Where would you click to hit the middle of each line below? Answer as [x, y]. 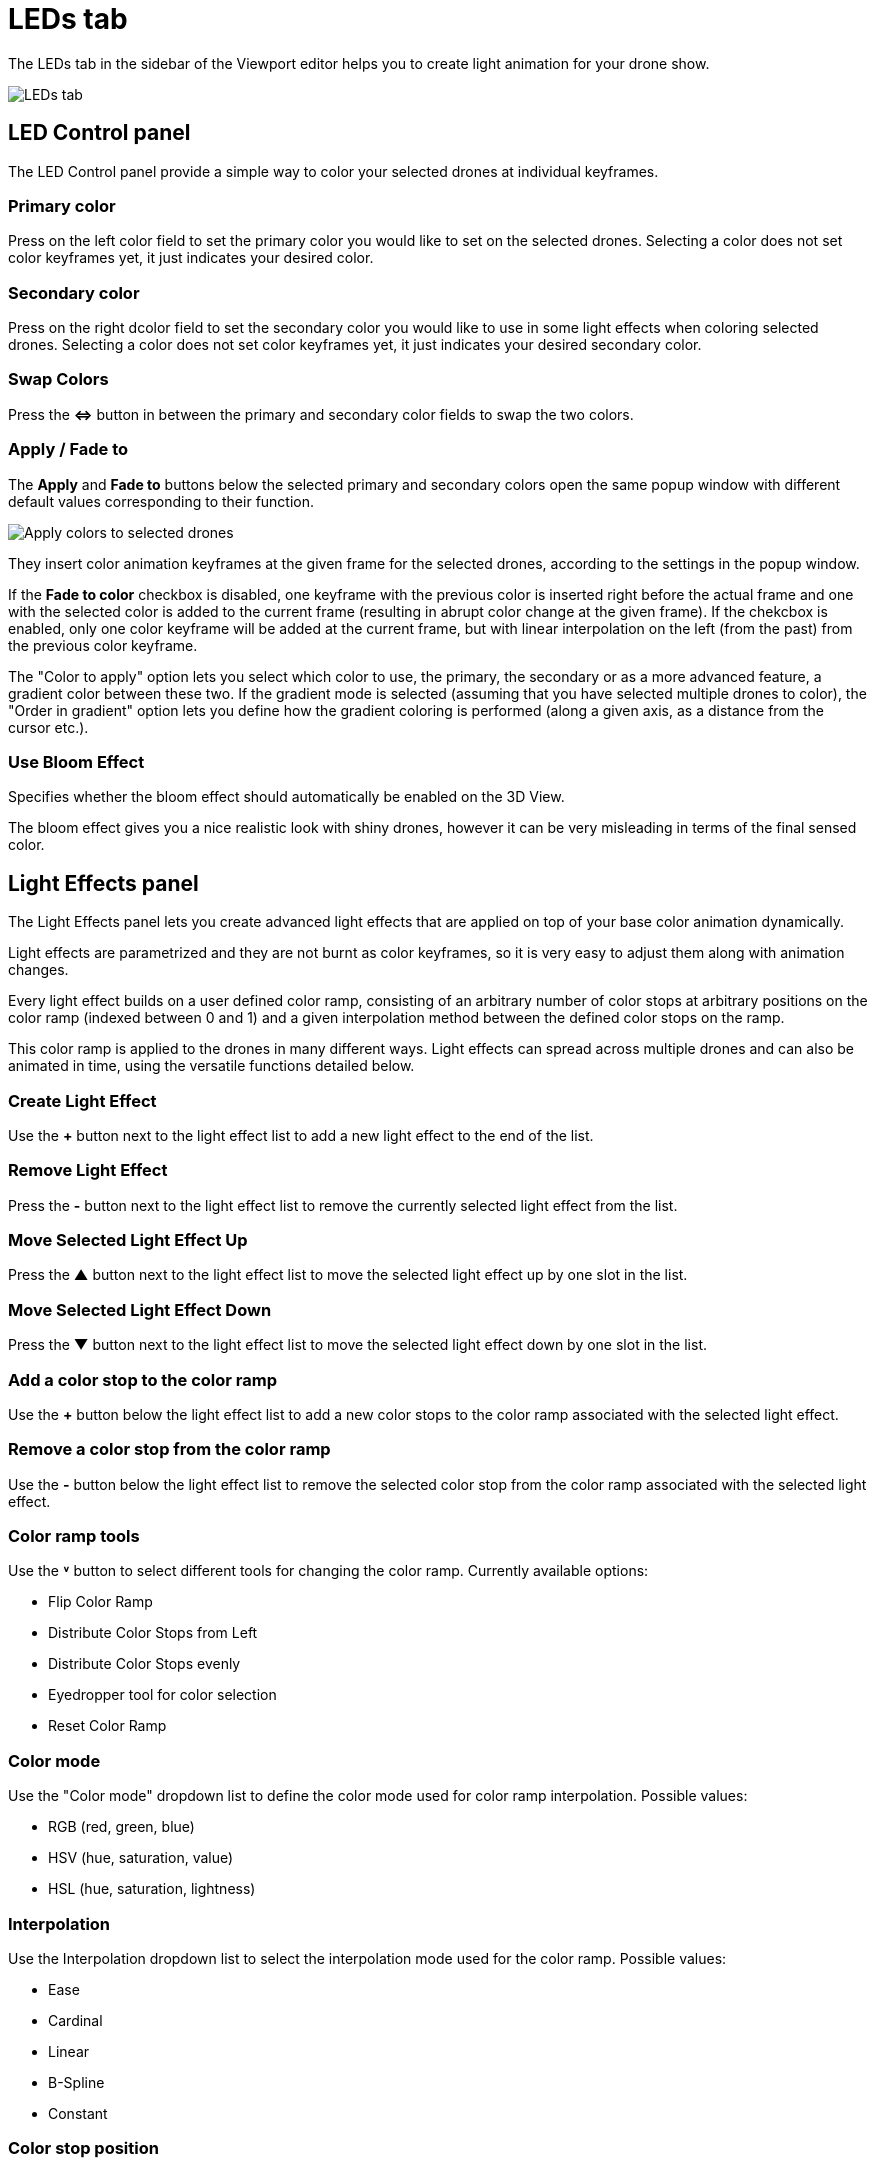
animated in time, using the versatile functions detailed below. [211, 1066]
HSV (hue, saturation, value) [141, 1858]
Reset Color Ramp [107, 1726]
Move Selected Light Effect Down [140, 1309]
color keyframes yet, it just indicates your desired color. [191, 258]
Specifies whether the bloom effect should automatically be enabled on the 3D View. [286, 797]
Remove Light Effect [88, 1170]
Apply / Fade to [68, 449]
